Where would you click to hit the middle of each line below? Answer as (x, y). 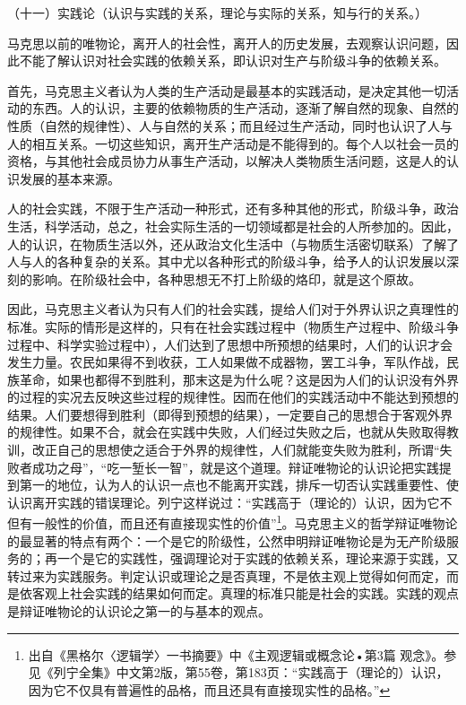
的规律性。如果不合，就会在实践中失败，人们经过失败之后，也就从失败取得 (227, 432)
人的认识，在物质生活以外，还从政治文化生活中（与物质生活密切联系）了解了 (233, 244)
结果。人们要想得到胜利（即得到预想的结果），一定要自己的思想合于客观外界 (230, 414)
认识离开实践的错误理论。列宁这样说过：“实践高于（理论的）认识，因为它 (224, 502)
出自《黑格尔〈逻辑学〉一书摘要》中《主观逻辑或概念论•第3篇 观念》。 (236, 654)
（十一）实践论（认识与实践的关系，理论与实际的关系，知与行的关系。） (217, 13)
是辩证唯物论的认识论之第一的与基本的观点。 (139, 611)
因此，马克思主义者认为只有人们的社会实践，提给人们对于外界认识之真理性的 (233, 309)
